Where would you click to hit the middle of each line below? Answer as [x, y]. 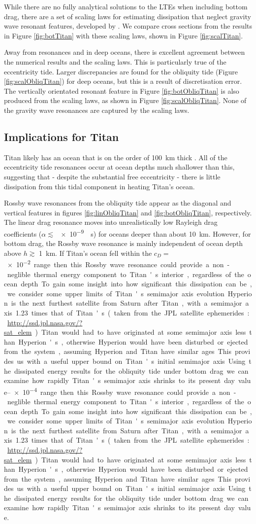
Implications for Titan [62, 136]
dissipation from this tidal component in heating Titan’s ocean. [99, 186]
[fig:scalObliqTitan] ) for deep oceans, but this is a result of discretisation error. [123, 81]
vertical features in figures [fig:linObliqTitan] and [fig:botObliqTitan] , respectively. [128, 212]
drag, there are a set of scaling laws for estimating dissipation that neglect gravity [128, 16]
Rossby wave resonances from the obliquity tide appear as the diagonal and [118, 203]
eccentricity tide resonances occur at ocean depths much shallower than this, [119, 167]
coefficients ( [23, 233]
